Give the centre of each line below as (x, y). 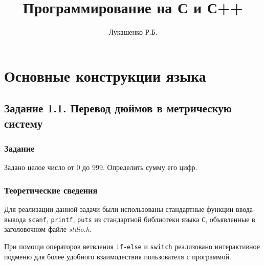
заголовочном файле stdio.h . (48, 229)
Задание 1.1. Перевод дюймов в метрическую (118, 108)
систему (24, 123)
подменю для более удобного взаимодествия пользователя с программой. (118, 256)
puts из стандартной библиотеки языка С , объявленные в (166, 219)
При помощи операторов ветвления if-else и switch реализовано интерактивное (132, 246)
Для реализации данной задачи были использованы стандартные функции (119, 209)
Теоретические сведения (51, 190)
